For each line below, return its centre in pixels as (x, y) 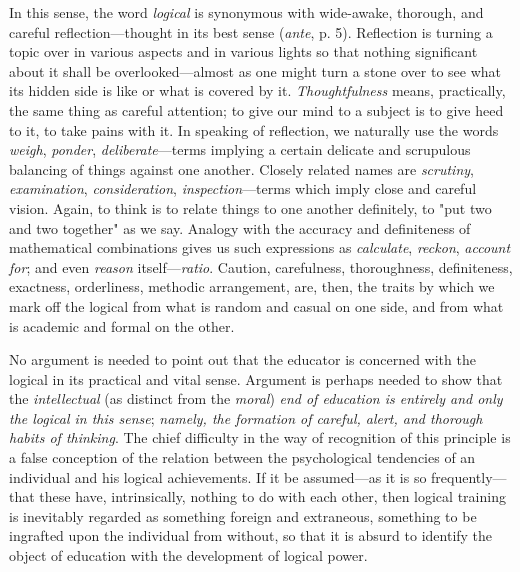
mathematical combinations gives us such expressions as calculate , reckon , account (260, 247)
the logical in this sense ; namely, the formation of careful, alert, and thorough (246, 417)
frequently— (469, 476)
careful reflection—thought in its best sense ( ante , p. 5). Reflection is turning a (251, 31)
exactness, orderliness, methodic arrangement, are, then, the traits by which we (252, 286)
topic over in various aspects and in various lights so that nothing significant (243, 51)
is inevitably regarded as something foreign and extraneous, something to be (243, 515)
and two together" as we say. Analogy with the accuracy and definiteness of (240, 227)
